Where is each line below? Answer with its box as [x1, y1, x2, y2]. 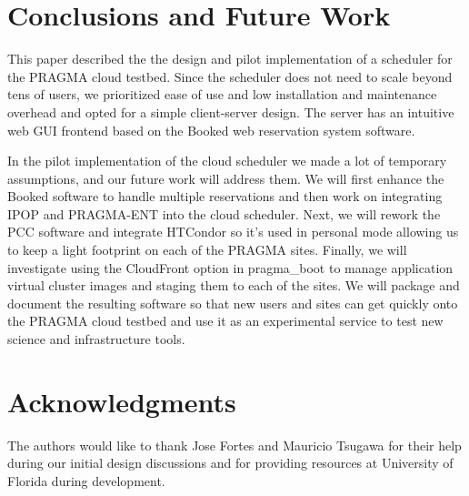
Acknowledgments [7, 382, 236, 420]
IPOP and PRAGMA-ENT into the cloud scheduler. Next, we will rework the [7, 204, 441, 223]
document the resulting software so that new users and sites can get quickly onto [7, 293, 458, 312]
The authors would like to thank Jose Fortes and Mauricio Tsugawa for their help [7, 435, 462, 454]
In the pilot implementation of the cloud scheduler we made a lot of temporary [7, 151, 447, 170]
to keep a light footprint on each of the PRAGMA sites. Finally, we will [7, 240, 407, 259]
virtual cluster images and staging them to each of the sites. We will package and [7, 276, 460, 295]
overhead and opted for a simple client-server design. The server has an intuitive [7, 102, 454, 121]
